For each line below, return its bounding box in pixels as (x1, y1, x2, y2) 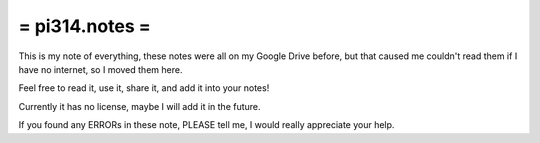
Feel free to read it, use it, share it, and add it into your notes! (18, 82, 270, 94)
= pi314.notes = (18, 15, 151, 37)
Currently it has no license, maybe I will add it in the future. (18, 100, 261, 112)
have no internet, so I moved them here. (18, 63, 183, 75)
